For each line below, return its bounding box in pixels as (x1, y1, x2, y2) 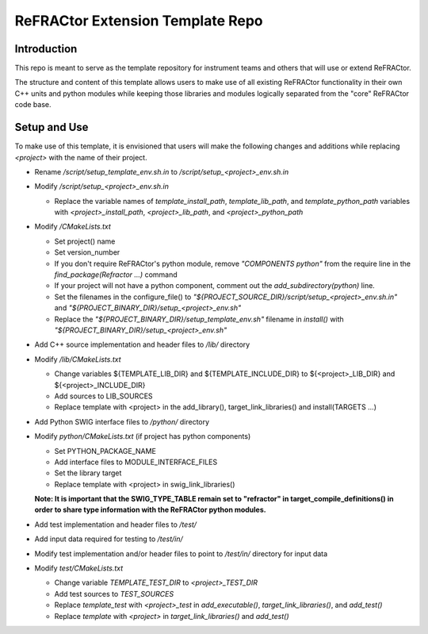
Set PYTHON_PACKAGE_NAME (54, 446, 156, 455)
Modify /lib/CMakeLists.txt (34, 354, 122, 364)
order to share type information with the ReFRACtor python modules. (34, 505, 266, 515)
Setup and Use (14, 121, 89, 134)
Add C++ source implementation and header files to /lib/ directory (34, 340, 250, 349)
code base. (14, 100, 52, 110)
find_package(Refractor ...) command (54, 270, 178, 279)
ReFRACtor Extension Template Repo (14, 12, 263, 29)
